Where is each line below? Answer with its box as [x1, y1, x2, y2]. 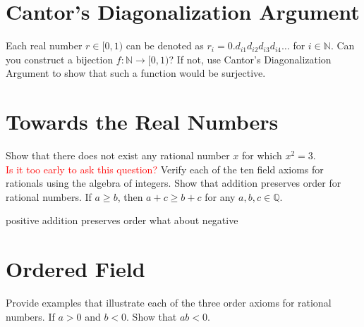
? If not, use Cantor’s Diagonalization [169, 51, 332, 66]
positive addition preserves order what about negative [6, 213, 238, 228]
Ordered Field [6, 254, 145, 283]
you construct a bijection [6, 51, 114, 66]
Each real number [6, 38, 83, 53]
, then [117, 189, 143, 204]
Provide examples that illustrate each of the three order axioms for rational [6, 295, 332, 310]
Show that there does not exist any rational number [6, 148, 230, 163]
